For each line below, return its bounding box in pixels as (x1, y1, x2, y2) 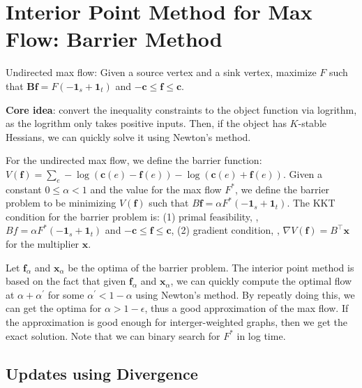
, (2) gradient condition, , (171, 223, 280, 237)
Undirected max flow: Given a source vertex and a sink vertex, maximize (6, 65, 317, 80)
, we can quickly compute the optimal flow (170, 274, 352, 288)
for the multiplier (6, 237, 80, 251)
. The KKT (287, 195, 335, 210)
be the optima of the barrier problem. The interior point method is (68, 260, 354, 274)
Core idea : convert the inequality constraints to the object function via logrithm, (6, 102, 357, 117)
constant (6, 181, 42, 196)
